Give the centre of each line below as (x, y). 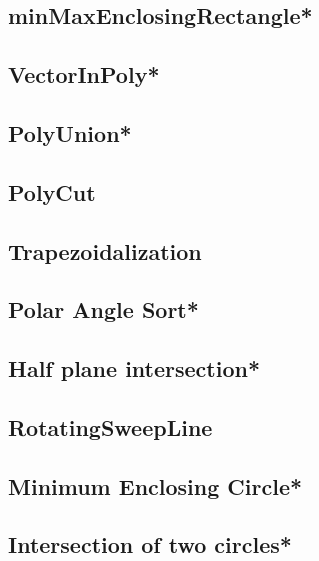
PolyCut (52, 191)
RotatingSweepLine (110, 426)
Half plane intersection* (134, 368)
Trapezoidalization (105, 250)
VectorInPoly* (84, 74)
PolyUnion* (70, 132)
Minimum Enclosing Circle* (155, 485)
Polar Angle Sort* (103, 309)
